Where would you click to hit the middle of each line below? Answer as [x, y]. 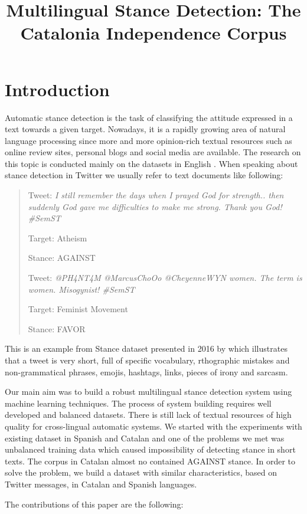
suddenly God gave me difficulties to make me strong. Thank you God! [155, 206]
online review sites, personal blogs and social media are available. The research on [153, 152]
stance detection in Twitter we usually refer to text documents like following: [144, 175]
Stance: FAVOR [57, 328]
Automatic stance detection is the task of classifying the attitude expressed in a [149, 117]
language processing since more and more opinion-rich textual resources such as [148, 140]
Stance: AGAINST [62, 258]
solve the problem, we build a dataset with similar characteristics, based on [141, 472]
